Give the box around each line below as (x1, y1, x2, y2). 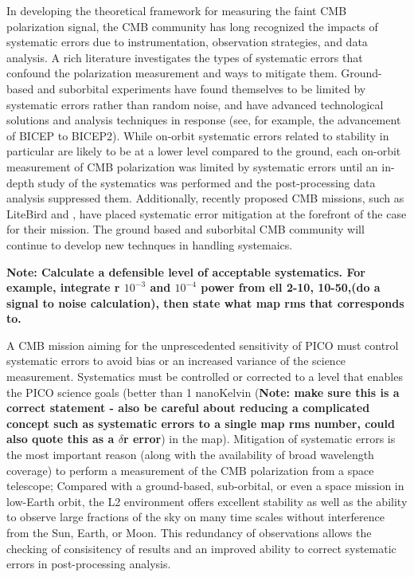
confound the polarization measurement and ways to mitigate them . (6, 65, 338, 81)
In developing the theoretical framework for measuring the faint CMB (6, 2, 347, 18)
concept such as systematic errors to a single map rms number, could (6, 414, 395, 431)
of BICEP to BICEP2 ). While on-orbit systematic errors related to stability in (6, 127, 389, 143)
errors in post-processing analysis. (6, 555, 171, 572)
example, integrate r (6, 279, 120, 296)
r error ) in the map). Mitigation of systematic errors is (123, 430, 396, 447)
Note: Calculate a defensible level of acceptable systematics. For (6, 263, 365, 280)
